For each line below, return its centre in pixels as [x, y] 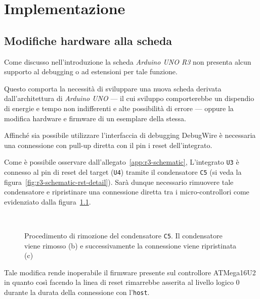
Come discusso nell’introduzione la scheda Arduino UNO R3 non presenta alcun [128, 61]
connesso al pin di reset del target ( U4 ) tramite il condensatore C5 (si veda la [123, 171]
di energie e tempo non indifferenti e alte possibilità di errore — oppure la [119, 108]
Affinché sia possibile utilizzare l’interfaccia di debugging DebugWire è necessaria [130, 135]
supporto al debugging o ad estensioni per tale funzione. [91, 71]
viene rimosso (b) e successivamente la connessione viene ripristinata [131, 245]
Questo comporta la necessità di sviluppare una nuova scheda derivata [113, 88]
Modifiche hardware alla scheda [88, 40]
